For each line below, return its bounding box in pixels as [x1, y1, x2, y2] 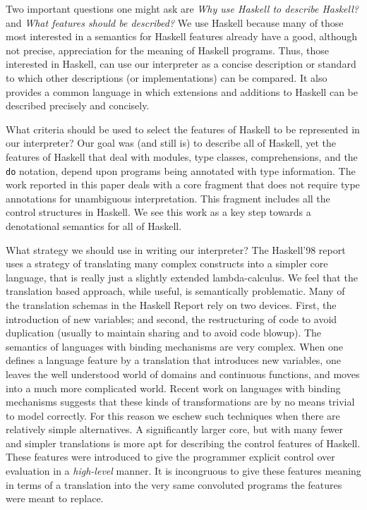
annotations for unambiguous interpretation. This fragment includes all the [6, 190, 330, 205]
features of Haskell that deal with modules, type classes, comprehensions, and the [6, 149, 358, 164]
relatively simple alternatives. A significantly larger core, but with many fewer [6, 422, 344, 437]
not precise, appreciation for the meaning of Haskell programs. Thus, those [6, 42, 329, 57]
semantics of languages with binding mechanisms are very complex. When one [6, 339, 343, 353]
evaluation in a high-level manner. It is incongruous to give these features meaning [6, 463, 361, 478]
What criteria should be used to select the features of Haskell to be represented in [6, 121, 360, 136]
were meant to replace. [6, 491, 104, 506]
